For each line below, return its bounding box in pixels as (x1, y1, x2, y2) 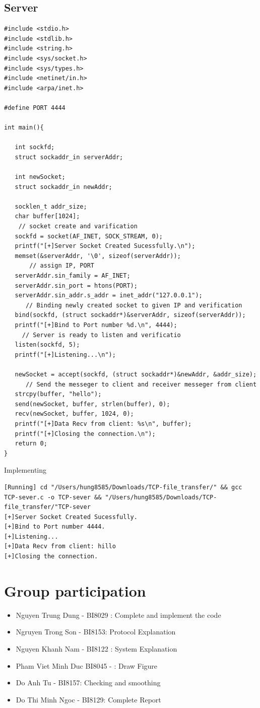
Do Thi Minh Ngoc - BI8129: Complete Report (16, 694, 161, 704)
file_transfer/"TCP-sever (4, 503, 91, 511)
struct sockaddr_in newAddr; (15, 183, 112, 190)
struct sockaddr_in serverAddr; (15, 153, 123, 161)
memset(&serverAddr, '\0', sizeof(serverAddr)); (15, 252, 181, 260)
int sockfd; (15, 144, 55, 151)
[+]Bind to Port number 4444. (4, 523, 105, 531)
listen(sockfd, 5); (15, 341, 80, 349)
